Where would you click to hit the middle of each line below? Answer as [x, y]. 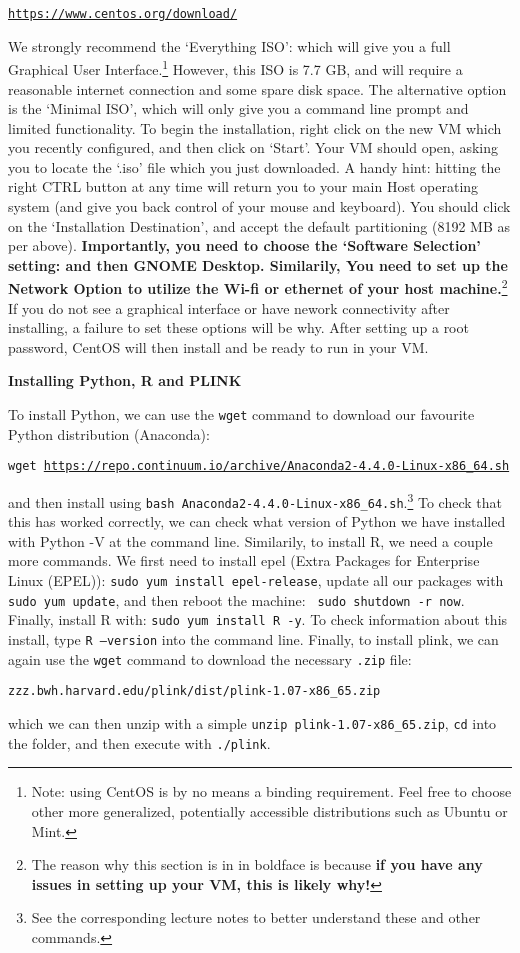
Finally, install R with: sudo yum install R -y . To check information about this [258, 619]
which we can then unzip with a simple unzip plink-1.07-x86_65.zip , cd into [252, 723]
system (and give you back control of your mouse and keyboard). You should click [259, 206]
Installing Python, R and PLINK [125, 380]
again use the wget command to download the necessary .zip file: [210, 658]
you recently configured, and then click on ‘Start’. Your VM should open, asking [253, 147]
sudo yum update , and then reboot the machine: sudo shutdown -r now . [236, 599]
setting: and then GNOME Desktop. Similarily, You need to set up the [258, 264]
